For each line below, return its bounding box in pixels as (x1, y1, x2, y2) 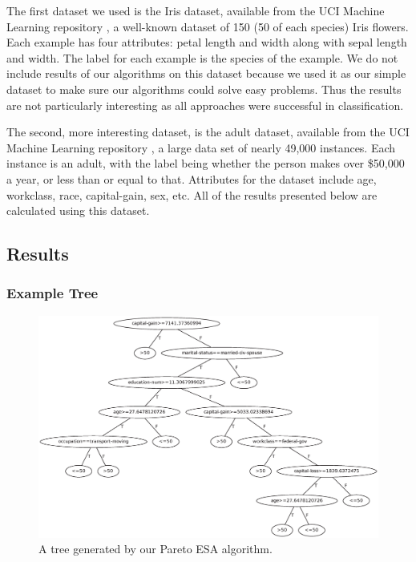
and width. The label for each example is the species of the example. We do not (6, 49, 398, 66)
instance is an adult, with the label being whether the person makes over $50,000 (6, 155, 405, 172)
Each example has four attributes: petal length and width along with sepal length (6, 34, 407, 51)
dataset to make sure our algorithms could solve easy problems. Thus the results (6, 80, 402, 97)
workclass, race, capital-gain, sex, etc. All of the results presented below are (6, 186, 378, 203)
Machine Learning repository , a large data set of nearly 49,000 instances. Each (6, 139, 396, 156)
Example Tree (6, 283, 99, 303)
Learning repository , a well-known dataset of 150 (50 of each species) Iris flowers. (6, 18, 409, 34)
